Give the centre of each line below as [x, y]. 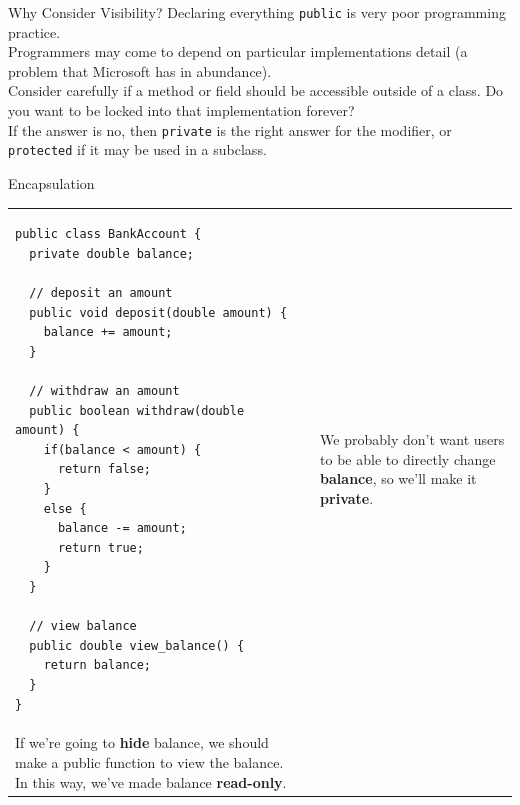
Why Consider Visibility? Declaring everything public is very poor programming [257, 12]
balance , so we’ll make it [398, 478]
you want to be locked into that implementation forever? [181, 110]
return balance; [97, 665]
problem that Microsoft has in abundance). [140, 70]
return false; [104, 469]
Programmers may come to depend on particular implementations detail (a [238, 51]
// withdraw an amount [104, 391]
